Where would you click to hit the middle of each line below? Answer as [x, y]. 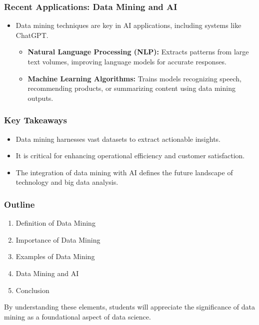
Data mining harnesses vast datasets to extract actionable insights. [118, 139]
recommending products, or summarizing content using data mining [131, 88]
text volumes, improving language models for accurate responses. [127, 61]
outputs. [40, 98]
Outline [19, 204]
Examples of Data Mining [55, 256]
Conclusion [32, 290]
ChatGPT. [32, 35]
